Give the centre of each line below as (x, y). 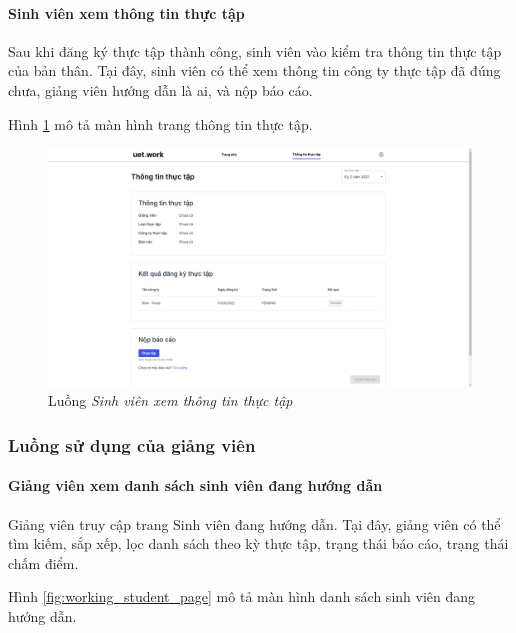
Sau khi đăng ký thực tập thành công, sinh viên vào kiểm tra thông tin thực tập (255, 50)
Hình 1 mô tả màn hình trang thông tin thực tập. (160, 123)
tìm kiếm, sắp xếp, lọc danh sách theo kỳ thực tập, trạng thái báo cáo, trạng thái (258, 543)
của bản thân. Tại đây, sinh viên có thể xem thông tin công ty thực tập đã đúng (254, 70)
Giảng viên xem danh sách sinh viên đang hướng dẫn (195, 485)
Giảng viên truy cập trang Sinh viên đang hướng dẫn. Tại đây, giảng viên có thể (254, 523)
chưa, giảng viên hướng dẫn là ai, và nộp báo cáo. (160, 89)
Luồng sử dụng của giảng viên (132, 444)
